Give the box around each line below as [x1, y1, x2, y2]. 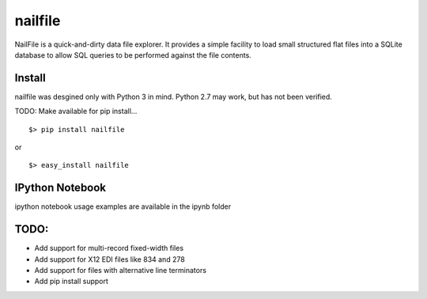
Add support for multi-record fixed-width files [34, 244, 184, 253]
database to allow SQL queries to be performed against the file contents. [14, 50, 252, 59]
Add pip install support [34, 277, 108, 286]
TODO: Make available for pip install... [14, 107, 138, 116]
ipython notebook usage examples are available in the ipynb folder [14, 202, 232, 211]
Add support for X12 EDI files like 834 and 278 [34, 254, 185, 264]
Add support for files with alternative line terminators [34, 266, 207, 274]
